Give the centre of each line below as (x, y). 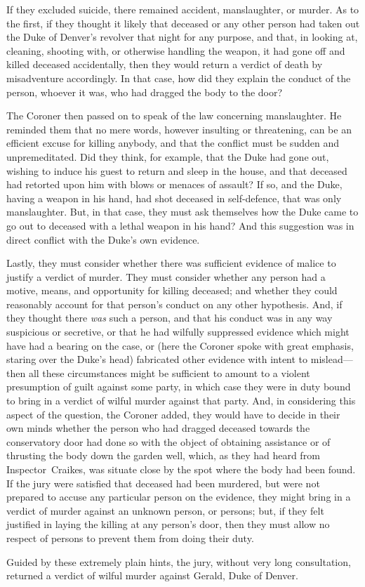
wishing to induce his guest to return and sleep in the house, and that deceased (177, 170)
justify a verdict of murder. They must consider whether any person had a (166, 276)
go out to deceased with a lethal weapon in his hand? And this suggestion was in (180, 225)
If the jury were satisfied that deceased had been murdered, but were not (163, 483)
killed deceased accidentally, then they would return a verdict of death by (165, 64)
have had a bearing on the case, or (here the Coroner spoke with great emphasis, (180, 345)
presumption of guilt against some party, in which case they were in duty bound (179, 387)
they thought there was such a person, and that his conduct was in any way (170, 318)
